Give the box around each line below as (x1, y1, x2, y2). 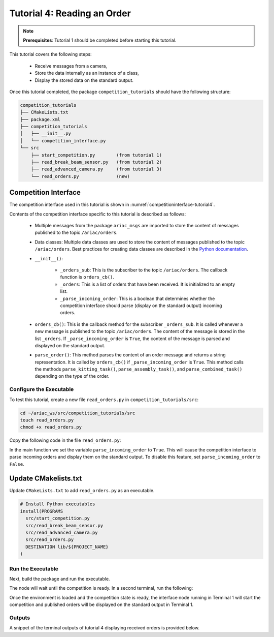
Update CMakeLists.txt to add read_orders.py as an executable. (9, 488, 155, 494)
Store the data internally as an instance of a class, (35, 70, 139, 76)
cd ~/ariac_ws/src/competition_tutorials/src (20, 410, 135, 416)
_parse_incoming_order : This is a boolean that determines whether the (60, 295, 215, 301)
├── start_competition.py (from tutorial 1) (30, 152, 162, 158)
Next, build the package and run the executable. (9, 575, 110, 582)
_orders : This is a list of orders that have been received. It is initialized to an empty (60, 281, 235, 287)
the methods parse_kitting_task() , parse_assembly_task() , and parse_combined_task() (35, 366, 243, 372)
